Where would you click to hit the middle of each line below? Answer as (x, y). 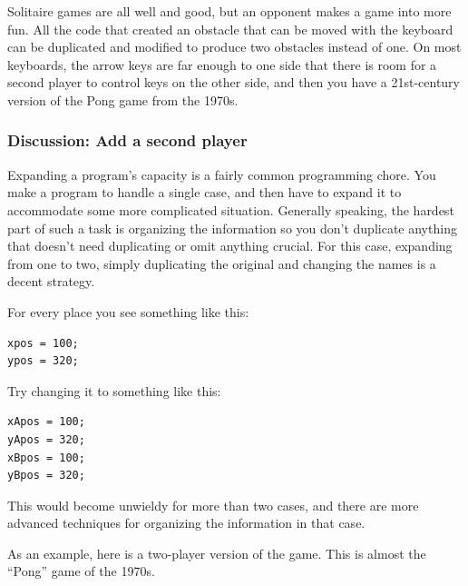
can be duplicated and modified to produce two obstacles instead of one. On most (234, 47)
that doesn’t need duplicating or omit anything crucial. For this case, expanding (230, 246)
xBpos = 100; (46, 457)
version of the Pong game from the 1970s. (123, 99)
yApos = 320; (46, 439)
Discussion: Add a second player (127, 140)
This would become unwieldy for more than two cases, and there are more (213, 505)
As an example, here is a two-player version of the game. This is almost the (217, 553)
